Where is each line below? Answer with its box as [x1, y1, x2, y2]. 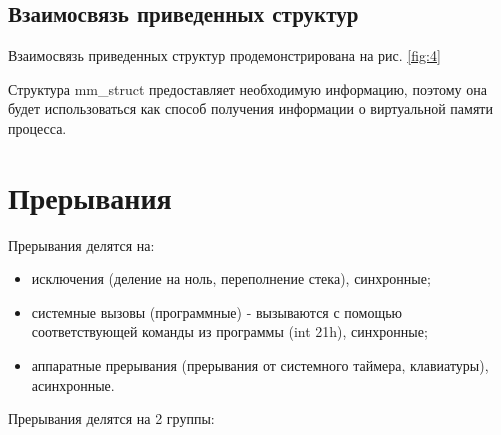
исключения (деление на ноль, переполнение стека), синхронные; [31, 268, 431, 289]
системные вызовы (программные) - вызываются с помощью [31, 301, 403, 322]
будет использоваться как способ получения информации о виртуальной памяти [8, 98, 493, 119]
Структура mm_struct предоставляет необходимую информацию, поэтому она [8, 78, 487, 99]
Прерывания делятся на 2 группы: [8, 408, 215, 429]
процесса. [8, 117, 67, 138]
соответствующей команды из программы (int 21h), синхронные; [31, 321, 428, 342]
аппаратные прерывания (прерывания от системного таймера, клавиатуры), [31, 355, 489, 376]
